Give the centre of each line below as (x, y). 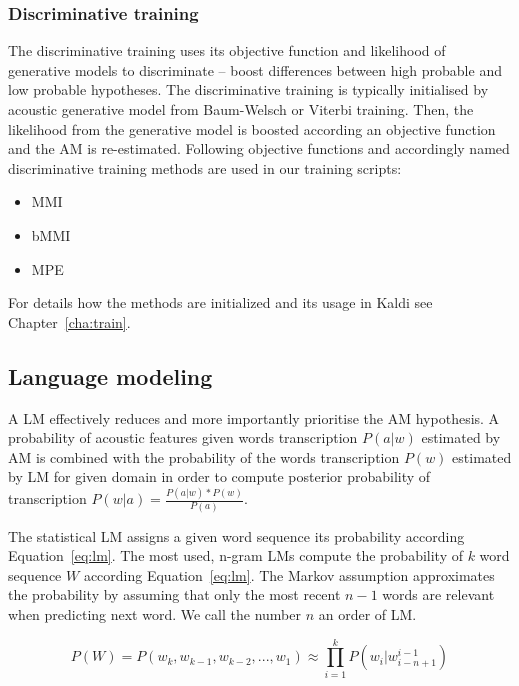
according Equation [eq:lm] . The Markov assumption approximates (289, 574)
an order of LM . (367, 613)
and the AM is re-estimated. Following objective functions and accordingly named (259, 148)
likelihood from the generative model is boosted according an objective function (252, 128)
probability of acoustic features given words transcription (183, 437)
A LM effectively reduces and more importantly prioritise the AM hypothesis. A (254, 417)
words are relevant (438, 594)
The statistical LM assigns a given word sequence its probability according (236, 535)
